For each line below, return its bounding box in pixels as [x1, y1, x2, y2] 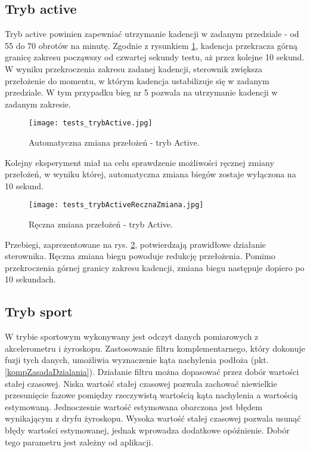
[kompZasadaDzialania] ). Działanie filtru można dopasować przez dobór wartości [5, 365, 299, 377]
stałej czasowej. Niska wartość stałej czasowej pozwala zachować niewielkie [5, 377, 277, 389]
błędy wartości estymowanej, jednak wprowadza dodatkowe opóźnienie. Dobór [5, 423, 290, 436]
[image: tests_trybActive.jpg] [29, 119, 153, 128]
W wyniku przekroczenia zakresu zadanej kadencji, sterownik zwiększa [5, 62, 263, 75]
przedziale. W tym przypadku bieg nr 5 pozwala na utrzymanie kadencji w [5, 86, 278, 99]
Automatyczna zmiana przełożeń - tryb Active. [29, 136, 200, 149]
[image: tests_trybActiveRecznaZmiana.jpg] [29, 201, 204, 210]
